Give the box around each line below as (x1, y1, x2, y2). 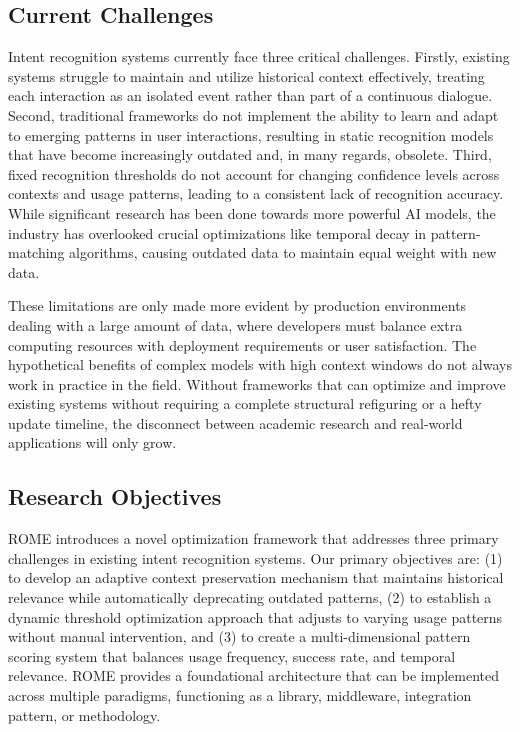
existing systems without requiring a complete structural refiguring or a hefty (8, 393, 482, 414)
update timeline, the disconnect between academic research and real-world (8, 412, 463, 433)
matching (8, 242, 65, 263)
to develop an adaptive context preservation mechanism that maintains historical (8, 567, 504, 588)
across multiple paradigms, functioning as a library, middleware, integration (8, 685, 472, 706)
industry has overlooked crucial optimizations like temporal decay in (8, 222, 427, 243)
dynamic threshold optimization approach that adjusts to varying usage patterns (8, 606, 503, 627)
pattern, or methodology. (8, 704, 161, 725)
